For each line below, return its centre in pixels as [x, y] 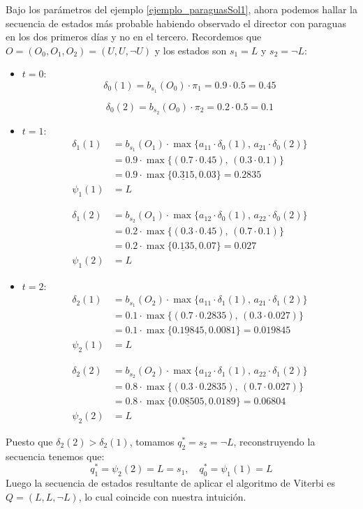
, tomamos [152, 441]
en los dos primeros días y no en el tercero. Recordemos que [134, 37]
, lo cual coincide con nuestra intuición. [162, 496]
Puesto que [29, 441]
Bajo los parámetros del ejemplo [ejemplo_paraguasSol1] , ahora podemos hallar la [181, 9]
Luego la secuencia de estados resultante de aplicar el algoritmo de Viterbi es [171, 483]
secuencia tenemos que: [55, 456]
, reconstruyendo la [274, 441]
